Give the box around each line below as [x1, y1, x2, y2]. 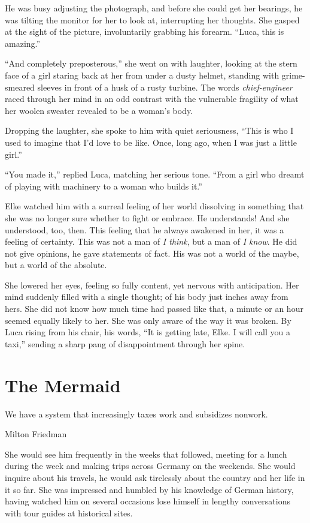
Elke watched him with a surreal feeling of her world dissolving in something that [5, 200, 304, 212]
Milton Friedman [5, 428, 67, 440]
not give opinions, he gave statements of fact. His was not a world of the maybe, [5, 247, 299, 259]
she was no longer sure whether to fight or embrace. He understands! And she [5, 211, 290, 224]
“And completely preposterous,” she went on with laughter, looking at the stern [5, 57, 297, 70]
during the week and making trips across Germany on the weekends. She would [5, 459, 296, 472]
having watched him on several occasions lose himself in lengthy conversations [5, 495, 290, 507]
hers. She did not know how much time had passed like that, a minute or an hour [5, 302, 303, 315]
